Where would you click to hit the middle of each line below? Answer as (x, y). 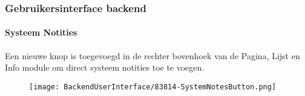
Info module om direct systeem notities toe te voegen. (105, 67)
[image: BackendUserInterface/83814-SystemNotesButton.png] (153, 87)
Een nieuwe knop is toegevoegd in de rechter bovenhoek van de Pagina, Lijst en (152, 55)
